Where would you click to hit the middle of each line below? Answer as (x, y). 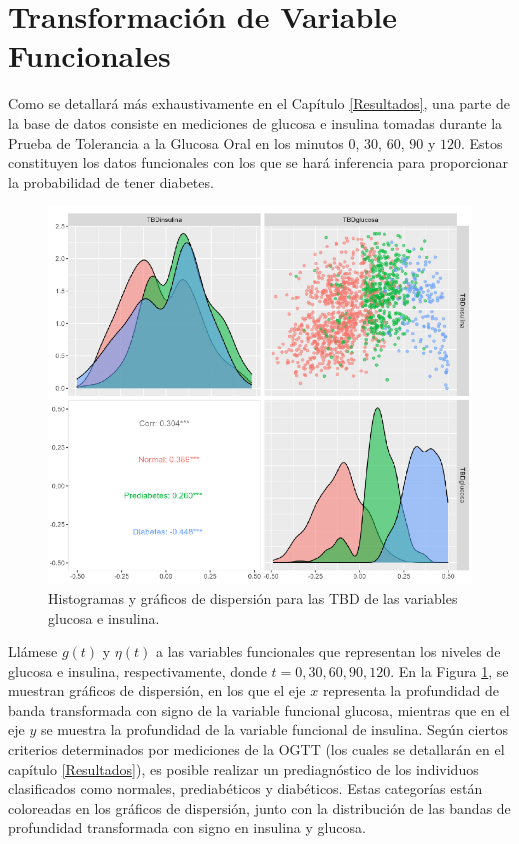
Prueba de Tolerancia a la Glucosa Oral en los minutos (176, 142)
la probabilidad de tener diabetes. (111, 181)
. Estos (481, 142)
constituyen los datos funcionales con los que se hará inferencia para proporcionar (258, 162)
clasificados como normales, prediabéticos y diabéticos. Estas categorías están (245, 788)
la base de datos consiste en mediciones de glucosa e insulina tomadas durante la (255, 122)
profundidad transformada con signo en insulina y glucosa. (187, 827)
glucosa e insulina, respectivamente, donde (137, 670)
